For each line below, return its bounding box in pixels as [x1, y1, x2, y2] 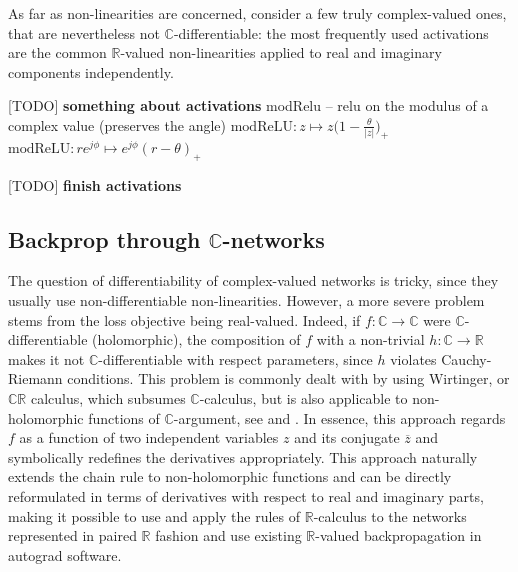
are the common [8, 42, 107, 63]
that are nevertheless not [8, 22, 160, 43]
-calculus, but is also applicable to [199, 388, 408, 408]
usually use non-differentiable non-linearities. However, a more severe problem [8, 290, 485, 311]
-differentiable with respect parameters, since [98, 348, 373, 369]
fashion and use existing [155, 525, 302, 546]
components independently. [8, 61, 174, 82]
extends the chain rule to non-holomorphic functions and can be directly [8, 466, 452, 487]
